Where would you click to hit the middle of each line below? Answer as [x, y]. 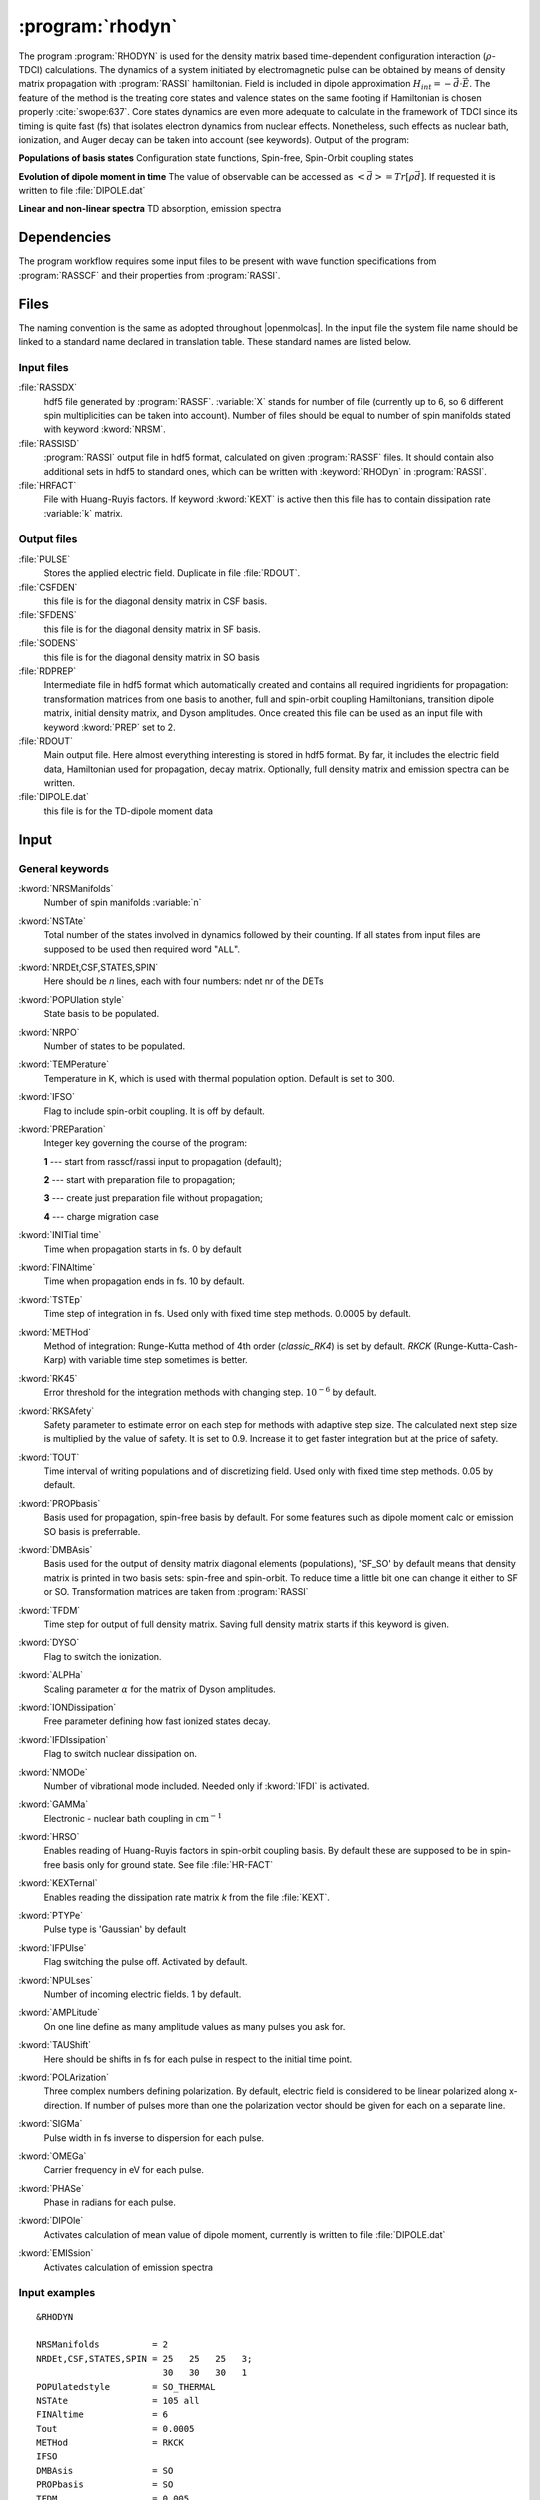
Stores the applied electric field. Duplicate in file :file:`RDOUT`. [171, 573]
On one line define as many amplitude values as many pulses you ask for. [194, 2026]
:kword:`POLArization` [64, 2077]
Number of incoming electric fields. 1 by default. [142, 1994]
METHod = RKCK [110, 2443]
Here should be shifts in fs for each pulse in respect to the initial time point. [198, 2059]
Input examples [57, 2293]
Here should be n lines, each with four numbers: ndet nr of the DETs [183, 981]
